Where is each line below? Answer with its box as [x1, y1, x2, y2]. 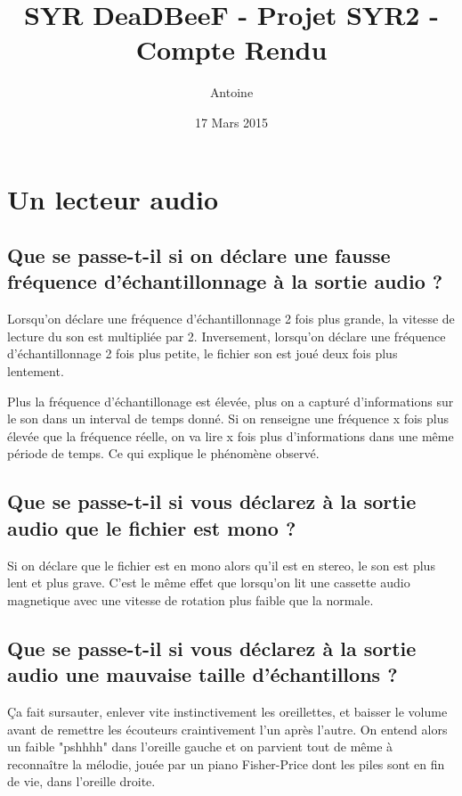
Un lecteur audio [7, 180, 219, 217]
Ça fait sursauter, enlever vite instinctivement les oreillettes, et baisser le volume [7, 702, 448, 720]
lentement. [7, 362, 64, 381]
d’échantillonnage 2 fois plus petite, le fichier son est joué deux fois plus [7, 344, 398, 363]
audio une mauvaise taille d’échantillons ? [7, 661, 398, 688]
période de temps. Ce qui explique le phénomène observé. [7, 444, 320, 463]
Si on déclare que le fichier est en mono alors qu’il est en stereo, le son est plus [7, 555, 435, 574]
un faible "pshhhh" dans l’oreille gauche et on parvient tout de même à [7, 737, 393, 756]
